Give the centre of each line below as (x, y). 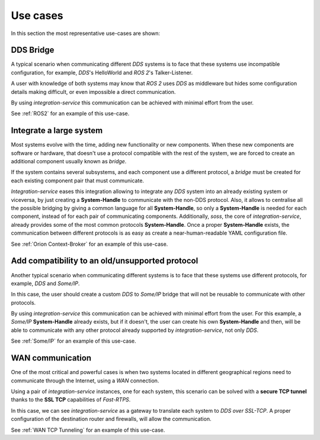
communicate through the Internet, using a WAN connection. (85, 381)
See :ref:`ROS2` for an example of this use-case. (70, 113)
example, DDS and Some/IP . (45, 283)
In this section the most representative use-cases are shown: (85, 33)
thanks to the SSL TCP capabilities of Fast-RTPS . (71, 400)
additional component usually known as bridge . (69, 162)
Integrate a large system (57, 131)
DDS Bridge (33, 50)
